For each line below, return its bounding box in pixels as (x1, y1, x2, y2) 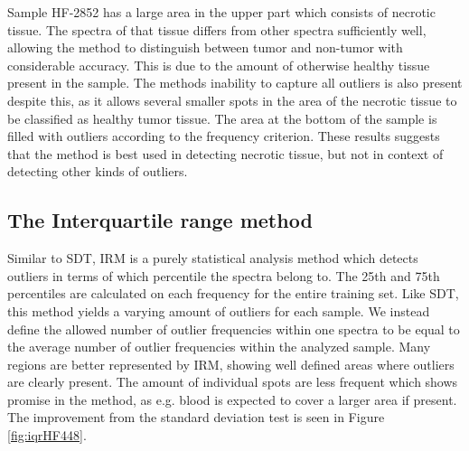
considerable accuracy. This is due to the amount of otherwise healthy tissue (7, 55, 430, 74)
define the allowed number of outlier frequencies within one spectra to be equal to (7, 319, 460, 338)
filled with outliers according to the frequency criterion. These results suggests (7, 127, 440, 146)
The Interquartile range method (7, 206, 313, 234)
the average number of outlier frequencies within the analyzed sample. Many (7, 337, 431, 356)
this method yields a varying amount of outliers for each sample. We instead (7, 301, 430, 320)
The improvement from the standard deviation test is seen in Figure (7, 408, 385, 427)
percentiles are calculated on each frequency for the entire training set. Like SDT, (7, 284, 459, 303)
